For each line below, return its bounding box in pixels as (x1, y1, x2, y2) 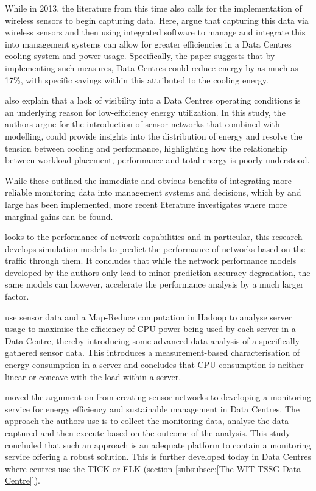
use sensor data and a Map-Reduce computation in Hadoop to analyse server (5, 310, 292, 323)
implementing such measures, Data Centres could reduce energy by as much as (5, 61, 298, 74)
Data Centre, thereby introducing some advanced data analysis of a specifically (5, 334, 300, 347)
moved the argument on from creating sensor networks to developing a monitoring (5, 390, 311, 403)
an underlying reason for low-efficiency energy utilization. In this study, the (5, 105, 286, 118)
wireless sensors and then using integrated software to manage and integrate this (5, 26, 306, 38)
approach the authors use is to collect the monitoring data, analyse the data (5, 414, 289, 427)
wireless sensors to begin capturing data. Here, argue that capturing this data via (5, 13, 309, 26)
